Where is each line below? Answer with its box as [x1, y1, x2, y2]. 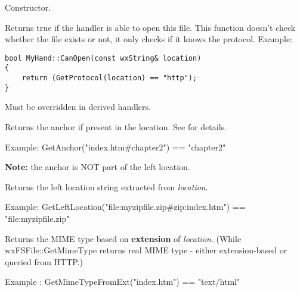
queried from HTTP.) [5, 255, 83, 268]
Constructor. [5, 1, 51, 13]
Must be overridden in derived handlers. [5, 101, 151, 113]
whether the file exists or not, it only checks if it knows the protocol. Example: [5, 33, 293, 45]
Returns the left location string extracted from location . [5, 180, 208, 193]
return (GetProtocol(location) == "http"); [21, 74, 197, 83]
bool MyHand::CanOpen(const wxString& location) [5, 54, 202, 62]
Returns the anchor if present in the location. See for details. [5, 121, 227, 133]
